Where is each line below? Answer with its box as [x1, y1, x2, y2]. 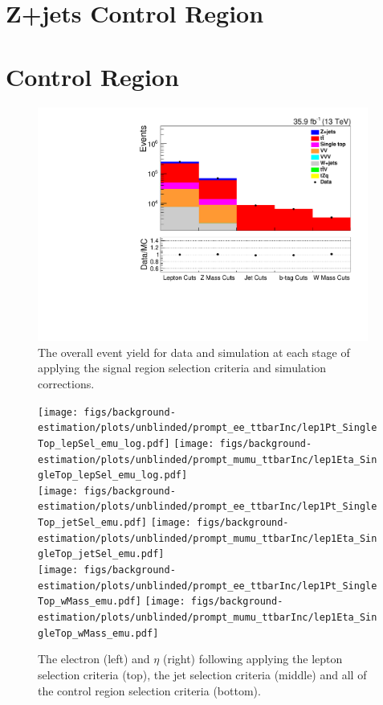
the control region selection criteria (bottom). [38, 682, 261, 699]
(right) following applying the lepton [162, 650, 343, 667]
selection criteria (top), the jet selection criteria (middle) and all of [38, 666, 367, 682]
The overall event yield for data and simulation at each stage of [38, 343, 350, 360]
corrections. [38, 375, 95, 391]
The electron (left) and [38, 650, 150, 667]
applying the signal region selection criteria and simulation [38, 359, 326, 376]
